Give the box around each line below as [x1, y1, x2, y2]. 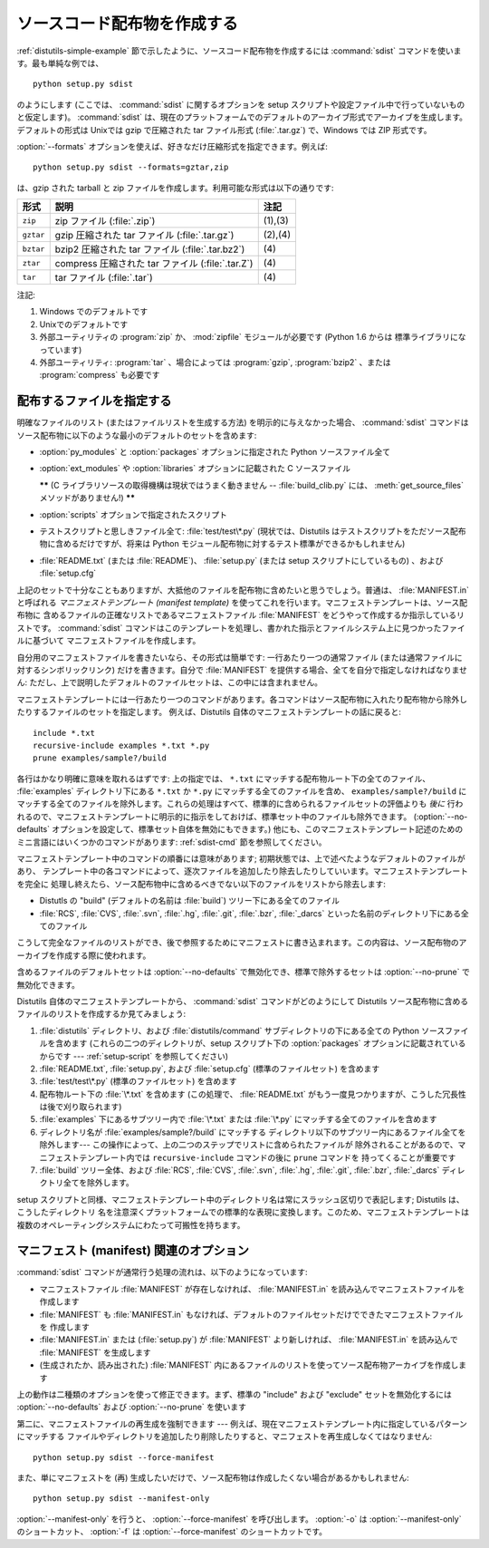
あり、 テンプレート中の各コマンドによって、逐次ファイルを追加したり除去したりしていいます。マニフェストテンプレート [16, 866, 468, 876]
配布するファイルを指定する [16, 393, 172, 409]
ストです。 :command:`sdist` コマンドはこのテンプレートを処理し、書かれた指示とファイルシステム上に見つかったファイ [16, 622, 465, 634]
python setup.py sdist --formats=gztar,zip [33, 162, 229, 172]
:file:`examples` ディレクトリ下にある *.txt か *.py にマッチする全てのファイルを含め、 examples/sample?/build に [16, 786, 467, 797]
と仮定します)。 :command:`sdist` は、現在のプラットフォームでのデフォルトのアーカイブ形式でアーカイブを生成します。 [16, 111, 468, 122]
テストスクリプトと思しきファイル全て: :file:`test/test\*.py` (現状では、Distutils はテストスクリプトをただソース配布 [39, 526, 466, 537]
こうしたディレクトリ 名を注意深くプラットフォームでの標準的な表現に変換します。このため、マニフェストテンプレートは [16, 1206, 470, 1218]
